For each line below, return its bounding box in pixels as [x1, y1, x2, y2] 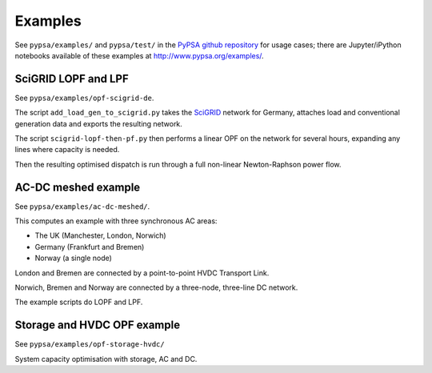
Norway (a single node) [34, 253, 112, 263]
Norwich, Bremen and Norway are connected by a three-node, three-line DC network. [14, 283, 298, 292]
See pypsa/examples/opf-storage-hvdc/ [14, 339, 165, 349]
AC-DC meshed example [14, 180, 141, 194]
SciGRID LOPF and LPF [14, 72, 130, 86]
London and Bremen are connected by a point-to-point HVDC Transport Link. [14, 268, 270, 278]
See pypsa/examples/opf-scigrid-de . [14, 93, 154, 102]
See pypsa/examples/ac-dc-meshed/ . [14, 201, 150, 211]
